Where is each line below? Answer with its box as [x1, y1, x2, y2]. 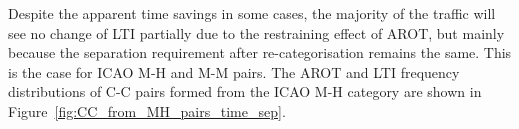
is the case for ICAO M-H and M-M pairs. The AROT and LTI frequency [8, 61, 460, 82]
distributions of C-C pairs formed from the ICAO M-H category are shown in [8, 81, 482, 102]
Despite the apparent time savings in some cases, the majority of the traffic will [8, 3, 496, 23]
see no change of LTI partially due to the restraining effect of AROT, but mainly [8, 22, 505, 43]
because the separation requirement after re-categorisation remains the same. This [8, 42, 512, 63]
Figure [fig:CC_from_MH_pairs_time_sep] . [8, 100, 286, 121]
